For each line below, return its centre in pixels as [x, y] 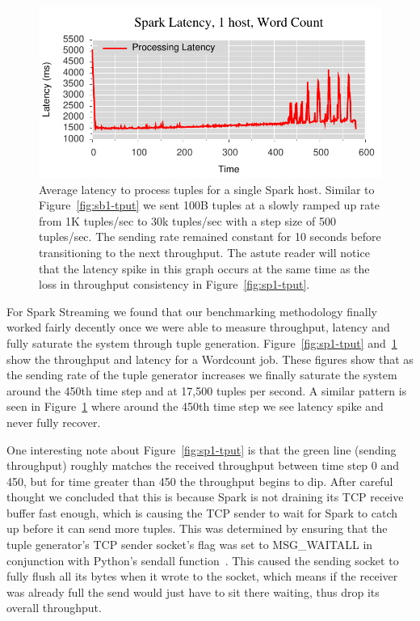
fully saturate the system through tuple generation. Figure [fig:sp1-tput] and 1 [202, 342]
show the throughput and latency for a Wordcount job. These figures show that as [210, 359]
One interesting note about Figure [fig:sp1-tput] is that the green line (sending [202, 449]
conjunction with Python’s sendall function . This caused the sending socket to [203, 560]
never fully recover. [54, 422]
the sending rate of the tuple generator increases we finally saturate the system [202, 375]
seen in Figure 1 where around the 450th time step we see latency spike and [195, 406]
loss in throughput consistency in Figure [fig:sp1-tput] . [174, 284]
